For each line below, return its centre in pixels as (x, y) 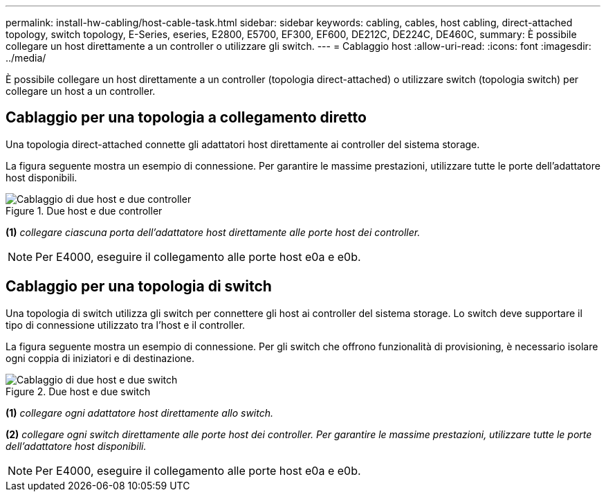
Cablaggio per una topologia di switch (139, 287)
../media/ (26, 58)
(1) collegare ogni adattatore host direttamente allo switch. (139, 413)
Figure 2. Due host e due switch (78, 391)
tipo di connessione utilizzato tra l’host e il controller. (126, 325)
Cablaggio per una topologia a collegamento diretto (186, 118)
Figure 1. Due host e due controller (84, 210)
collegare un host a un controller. (81, 91)
